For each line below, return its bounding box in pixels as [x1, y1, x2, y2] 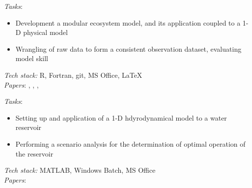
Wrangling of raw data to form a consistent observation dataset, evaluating [15, 43, 242, 54]
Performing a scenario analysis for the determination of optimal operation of [15, 138, 246, 149]
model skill [15, 53, 48, 63]
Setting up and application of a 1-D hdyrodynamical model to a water [15, 112, 227, 123]
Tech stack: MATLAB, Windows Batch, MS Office [4, 165, 156, 175]
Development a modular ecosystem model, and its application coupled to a [15, 17, 241, 28]
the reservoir [15, 148, 54, 158]
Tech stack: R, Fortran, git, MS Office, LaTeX [4, 69, 142, 80]
